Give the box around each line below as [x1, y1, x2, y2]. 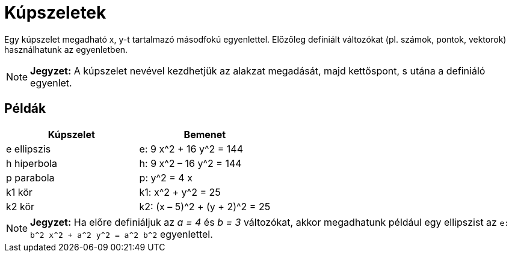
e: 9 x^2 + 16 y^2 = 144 [139, 142, 244, 155]
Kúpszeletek [4, 2, 106, 23]
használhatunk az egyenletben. [4, 44, 128, 55]
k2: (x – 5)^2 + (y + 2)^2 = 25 [139, 200, 271, 213]
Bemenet [184, 128, 226, 141]
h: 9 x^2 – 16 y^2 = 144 [139, 157, 242, 169]
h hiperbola [6, 157, 57, 169]
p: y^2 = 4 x [139, 171, 193, 184]
